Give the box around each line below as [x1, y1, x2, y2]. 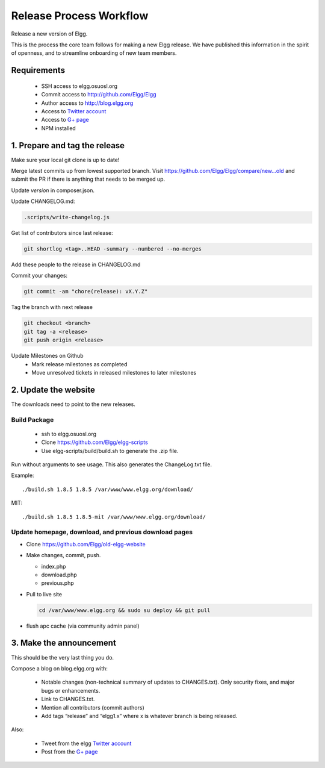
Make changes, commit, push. [26, 552, 101, 559]
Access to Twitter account [41, 107, 107, 114]
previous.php [41, 579, 75, 587]
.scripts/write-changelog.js [23, 214, 110, 221]
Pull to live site [26, 590, 63, 598]
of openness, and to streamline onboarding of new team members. [11, 49, 177, 57]
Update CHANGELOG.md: [11, 198, 75, 205]
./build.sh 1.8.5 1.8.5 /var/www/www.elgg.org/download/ [22, 485, 194, 493]
